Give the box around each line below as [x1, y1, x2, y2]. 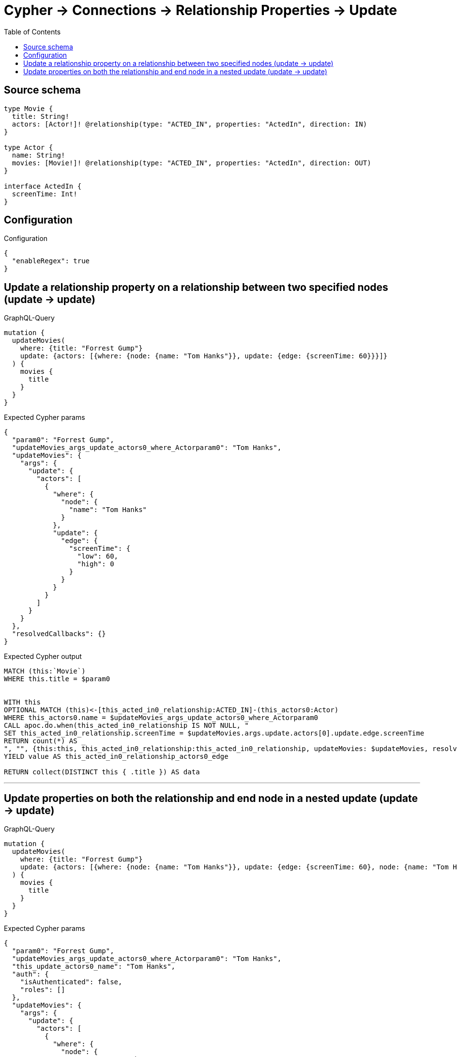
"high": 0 [77, 560, 114, 568]
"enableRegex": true [12, 257, 90, 265]
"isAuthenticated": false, [20, 978, 122, 986]
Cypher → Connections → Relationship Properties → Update [4, 2, 397, 18]
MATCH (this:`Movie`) [4, 667, 86, 675]
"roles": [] [20, 986, 65, 994]
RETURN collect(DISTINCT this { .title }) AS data [4, 768, 200, 776]
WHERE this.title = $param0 [4, 675, 110, 683]
